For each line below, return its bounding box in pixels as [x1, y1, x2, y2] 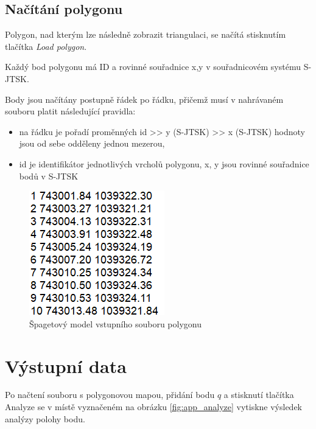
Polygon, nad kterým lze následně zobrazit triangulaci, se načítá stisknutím [5, 28, 286, 41]
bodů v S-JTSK [19, 169, 79, 182]
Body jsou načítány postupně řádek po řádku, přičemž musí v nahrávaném [5, 92, 284, 105]
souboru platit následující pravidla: [5, 105, 136, 117]
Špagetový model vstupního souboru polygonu [29, 317, 202, 330]
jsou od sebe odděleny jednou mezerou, [19, 137, 165, 150]
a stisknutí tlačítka [223, 388, 294, 401]
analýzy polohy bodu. [5, 412, 85, 425]
